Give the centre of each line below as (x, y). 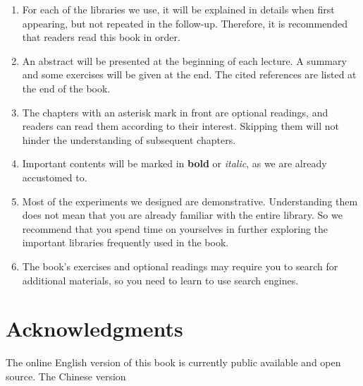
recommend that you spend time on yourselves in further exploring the (175, 228)
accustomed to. (55, 177)
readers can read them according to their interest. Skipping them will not (180, 126)
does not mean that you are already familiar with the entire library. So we (182, 215)
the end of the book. (66, 88)
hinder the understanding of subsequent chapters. (129, 139)
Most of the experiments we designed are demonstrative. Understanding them (190, 201)
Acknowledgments (94, 328)
